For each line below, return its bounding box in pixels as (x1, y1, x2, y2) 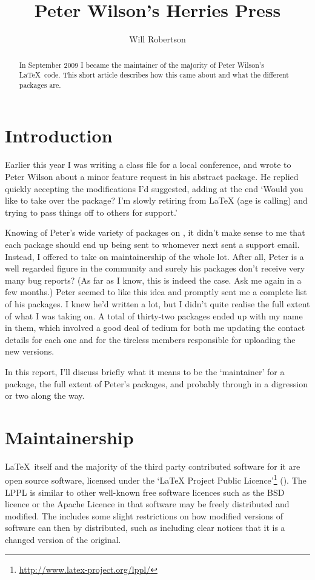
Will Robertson (129, 33, 186, 45)
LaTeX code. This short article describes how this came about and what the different (19, 70, 289, 80)
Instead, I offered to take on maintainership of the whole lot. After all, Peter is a (5, 250, 304, 262)
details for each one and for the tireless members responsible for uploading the (5, 333, 296, 345)
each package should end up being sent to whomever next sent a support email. (5, 238, 300, 250)
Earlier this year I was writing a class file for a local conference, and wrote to (5, 158, 291, 171)
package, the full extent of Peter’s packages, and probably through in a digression (5, 377, 308, 390)
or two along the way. (5, 389, 85, 402)
